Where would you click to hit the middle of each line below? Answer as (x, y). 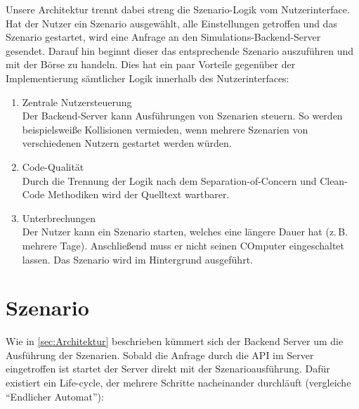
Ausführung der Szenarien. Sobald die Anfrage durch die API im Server (160, 355)
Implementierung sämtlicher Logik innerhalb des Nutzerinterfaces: (148, 78)
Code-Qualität (53, 166)
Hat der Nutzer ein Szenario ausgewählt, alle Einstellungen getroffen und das (171, 23)
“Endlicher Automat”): (55, 396)
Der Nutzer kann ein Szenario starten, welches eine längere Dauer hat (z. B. (185, 232)
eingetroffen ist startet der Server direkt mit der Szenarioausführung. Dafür (168, 369)
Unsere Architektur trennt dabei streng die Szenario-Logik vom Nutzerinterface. (178, 9)
